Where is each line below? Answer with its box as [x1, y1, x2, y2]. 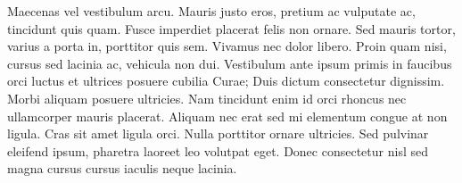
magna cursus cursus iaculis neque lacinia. [7, 159, 237, 178]
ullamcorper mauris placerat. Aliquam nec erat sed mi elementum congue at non [7, 106, 448, 125]
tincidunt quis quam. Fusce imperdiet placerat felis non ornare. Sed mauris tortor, [7, 19, 456, 37]
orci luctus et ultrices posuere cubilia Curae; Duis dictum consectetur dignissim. [7, 71, 445, 90]
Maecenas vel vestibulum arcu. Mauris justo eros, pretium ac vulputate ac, [7, 2, 416, 20]
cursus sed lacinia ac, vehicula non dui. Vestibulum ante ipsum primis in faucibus [7, 54, 452, 72]
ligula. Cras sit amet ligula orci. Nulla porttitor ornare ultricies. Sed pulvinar [7, 124, 429, 143]
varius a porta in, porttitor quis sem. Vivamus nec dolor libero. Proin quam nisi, [7, 37, 447, 55]
